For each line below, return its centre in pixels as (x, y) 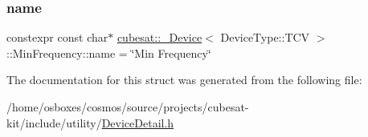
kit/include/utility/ (54, 122)
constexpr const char (57, 37)
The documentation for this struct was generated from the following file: (184, 80)
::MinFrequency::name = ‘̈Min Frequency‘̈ (109, 52)
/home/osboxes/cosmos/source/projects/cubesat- (128, 107)
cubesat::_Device (159, 37)
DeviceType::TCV (265, 37)
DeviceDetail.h (138, 122)
